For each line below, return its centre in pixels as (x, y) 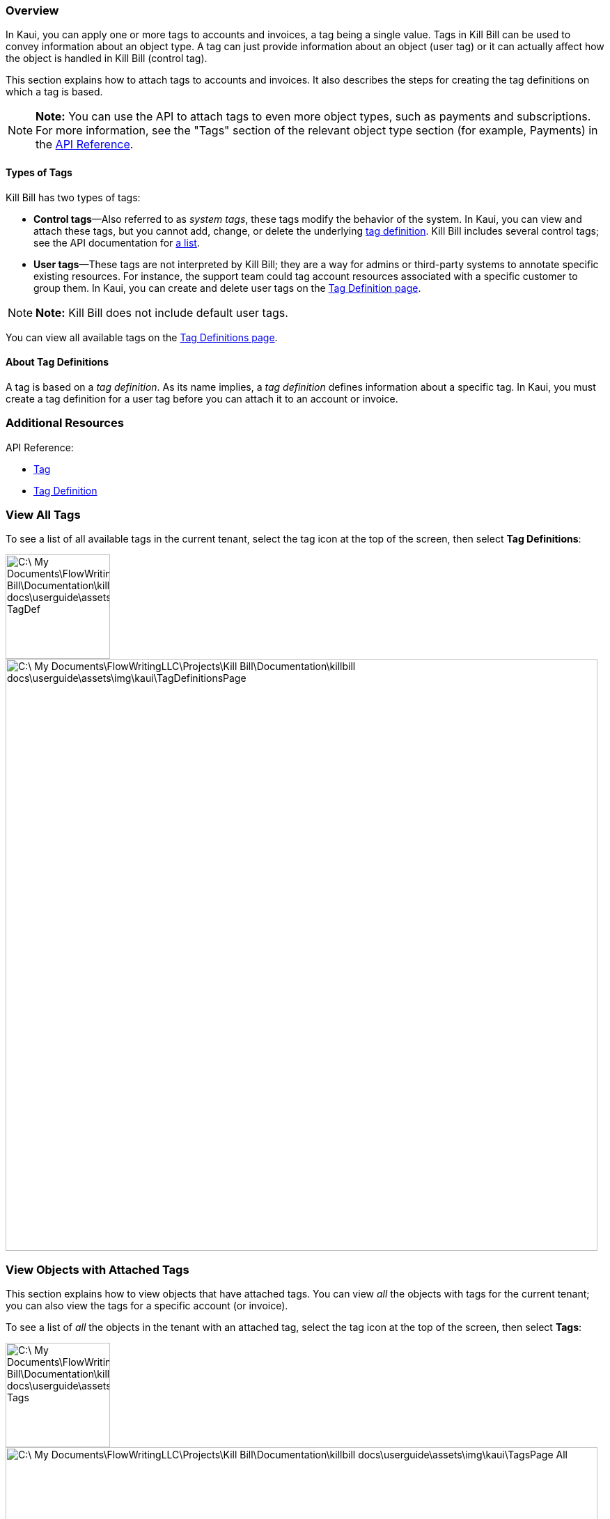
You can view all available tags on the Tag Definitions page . (142, 337)
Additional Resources (65, 423)
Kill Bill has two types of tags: (73, 197)
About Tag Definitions (57, 362)
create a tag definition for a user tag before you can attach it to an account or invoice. (202, 398)
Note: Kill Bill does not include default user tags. (162, 312)
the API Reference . (85, 145)
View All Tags (43, 514)
